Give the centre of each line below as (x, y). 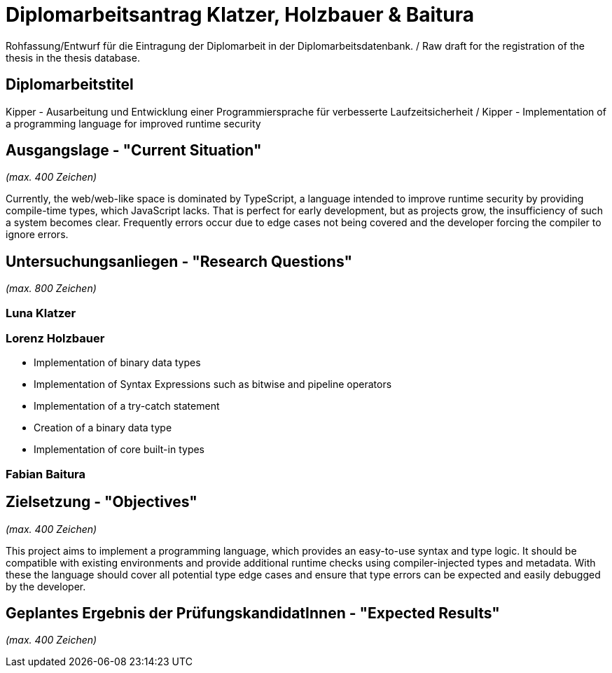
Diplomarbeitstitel (70, 85)
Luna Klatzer (41, 313)
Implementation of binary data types (117, 363)
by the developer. (46, 586)
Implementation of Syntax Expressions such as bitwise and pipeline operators (213, 384)
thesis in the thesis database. (73, 57)
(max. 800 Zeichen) (51, 289)
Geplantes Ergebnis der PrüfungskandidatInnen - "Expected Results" (253, 613)
